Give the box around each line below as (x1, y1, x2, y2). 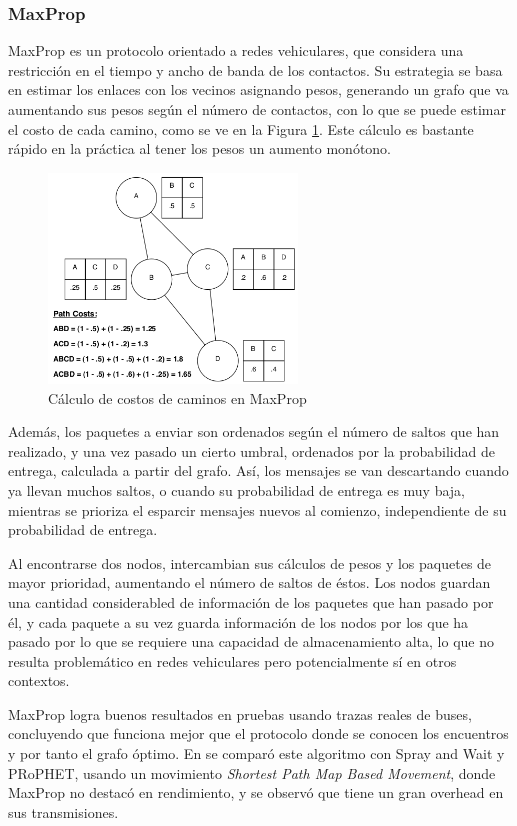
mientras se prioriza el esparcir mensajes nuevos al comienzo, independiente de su (8, 499, 507, 520)
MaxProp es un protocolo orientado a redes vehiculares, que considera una (8, 40, 464, 61)
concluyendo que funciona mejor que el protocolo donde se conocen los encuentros (8, 723, 509, 744)
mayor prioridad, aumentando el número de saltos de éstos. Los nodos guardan (8, 572, 491, 593)
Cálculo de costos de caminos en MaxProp (48, 387, 307, 408)
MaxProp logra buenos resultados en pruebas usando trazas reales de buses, (8, 703, 472, 724)
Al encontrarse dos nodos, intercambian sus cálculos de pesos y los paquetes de (8, 552, 492, 573)
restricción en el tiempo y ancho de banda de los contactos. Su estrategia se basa (8, 59, 503, 80)
